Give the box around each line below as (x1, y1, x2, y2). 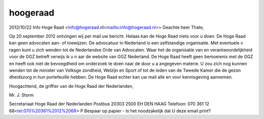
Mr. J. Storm (9, 92, 34, 98)
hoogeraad (9, 7, 55, 18)
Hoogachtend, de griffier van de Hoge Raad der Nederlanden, (9, 83, 134, 89)
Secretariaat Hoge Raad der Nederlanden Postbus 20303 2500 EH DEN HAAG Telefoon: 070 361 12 (9, 101, 210, 107)
